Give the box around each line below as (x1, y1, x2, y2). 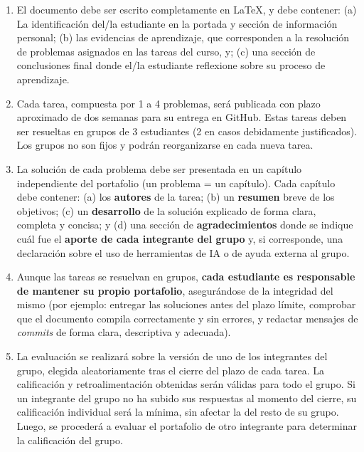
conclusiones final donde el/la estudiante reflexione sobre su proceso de (16, 58, 326, 73)
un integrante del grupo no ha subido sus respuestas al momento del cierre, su (16, 390, 357, 405)
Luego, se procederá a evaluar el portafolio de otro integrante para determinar (16, 419, 357, 433)
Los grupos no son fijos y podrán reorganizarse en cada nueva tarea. (16, 137, 314, 152)
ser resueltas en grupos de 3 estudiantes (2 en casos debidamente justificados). (16, 123, 358, 138)
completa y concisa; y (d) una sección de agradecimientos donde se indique (16, 217, 353, 232)
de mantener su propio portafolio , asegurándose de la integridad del (16, 283, 333, 298)
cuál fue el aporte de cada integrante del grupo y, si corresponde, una (16, 231, 343, 246)
